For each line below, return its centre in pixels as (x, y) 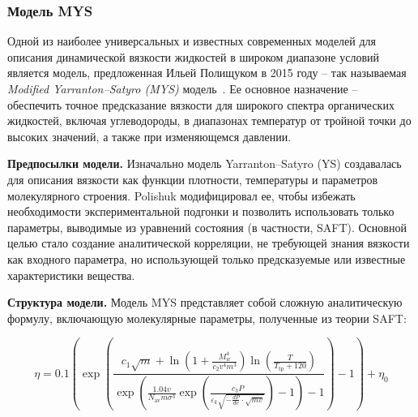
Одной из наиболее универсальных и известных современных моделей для (192, 41)
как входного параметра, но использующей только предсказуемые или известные (207, 258)
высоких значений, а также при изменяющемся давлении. (149, 136)
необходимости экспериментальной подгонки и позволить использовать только (201, 211)
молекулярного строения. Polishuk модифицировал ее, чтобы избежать (181, 195)
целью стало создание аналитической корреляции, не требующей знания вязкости (209, 243)
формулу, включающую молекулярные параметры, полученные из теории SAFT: (207, 318)
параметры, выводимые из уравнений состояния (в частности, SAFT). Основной (207, 227)
